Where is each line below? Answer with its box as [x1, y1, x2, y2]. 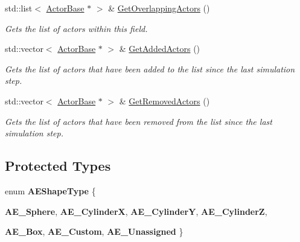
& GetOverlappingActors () [108, 2, 210, 14]
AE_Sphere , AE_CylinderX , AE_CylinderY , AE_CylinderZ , [5, 205, 267, 217]
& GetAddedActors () [119, 42, 200, 55]
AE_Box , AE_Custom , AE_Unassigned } [5, 225, 184, 238]
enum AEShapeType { [5, 184, 96, 197]
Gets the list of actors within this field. [5, 22, 148, 34]
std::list [5, 2, 33, 14]
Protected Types [5, 156, 111, 175]
